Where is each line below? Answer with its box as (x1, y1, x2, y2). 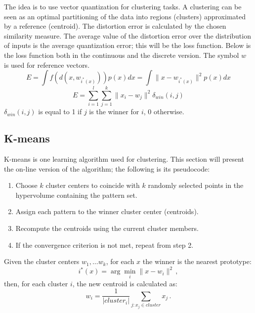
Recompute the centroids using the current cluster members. (15, 223, 199, 233)
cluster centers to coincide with (45, 180, 140, 190)
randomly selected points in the (148, 180, 244, 190)
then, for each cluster (4, 278, 68, 288)
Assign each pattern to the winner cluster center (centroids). (15, 206, 199, 217)
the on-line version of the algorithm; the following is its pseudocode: (4, 163, 210, 174)
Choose (15, 180, 38, 190)
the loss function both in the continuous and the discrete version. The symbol (4, 49, 239, 60)
